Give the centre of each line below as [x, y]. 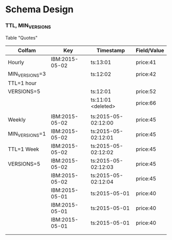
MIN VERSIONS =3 [27, 74]
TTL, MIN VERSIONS [28, 26]
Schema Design [39, 9]
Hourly [16, 62]
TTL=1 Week [24, 149]
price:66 [146, 103]
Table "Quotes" [21, 37]
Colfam [27, 50]
